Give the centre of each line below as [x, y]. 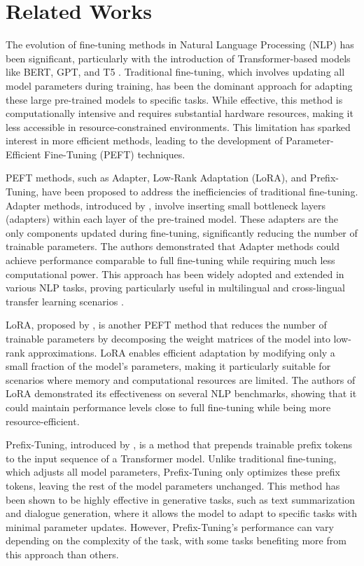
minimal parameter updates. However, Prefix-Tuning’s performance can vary [170, 526]
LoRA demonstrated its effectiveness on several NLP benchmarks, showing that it [181, 393]
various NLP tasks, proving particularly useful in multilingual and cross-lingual [175, 288]
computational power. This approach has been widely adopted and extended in [175, 274]
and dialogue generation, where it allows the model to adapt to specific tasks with [182, 513]
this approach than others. [62, 554]
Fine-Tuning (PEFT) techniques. [115, 154]
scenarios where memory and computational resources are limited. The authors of [181, 379]
